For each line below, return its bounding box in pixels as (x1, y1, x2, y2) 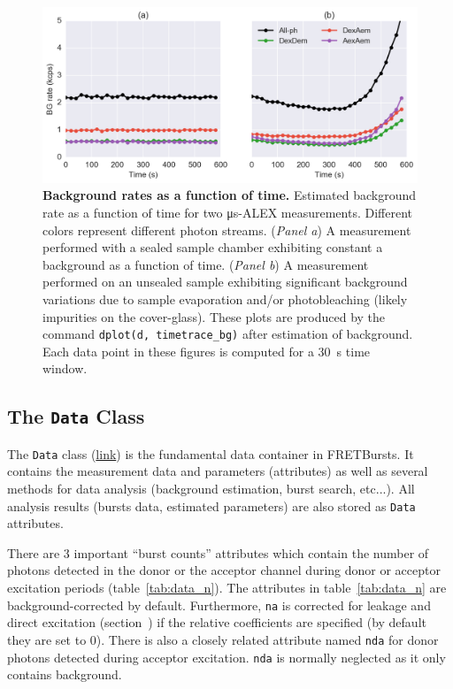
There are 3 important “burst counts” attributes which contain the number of (7, 543, 429, 562)
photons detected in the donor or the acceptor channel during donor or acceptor (7, 561, 441, 579)
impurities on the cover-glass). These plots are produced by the (42, 307, 386, 325)
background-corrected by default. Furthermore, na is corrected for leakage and (7, 595, 431, 614)
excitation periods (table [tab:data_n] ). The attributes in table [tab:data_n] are (7, 578, 447, 596)
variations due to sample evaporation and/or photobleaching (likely (42, 289, 408, 308)
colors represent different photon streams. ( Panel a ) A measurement (42, 220, 411, 239)
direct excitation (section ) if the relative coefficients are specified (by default (7, 613, 426, 632)
